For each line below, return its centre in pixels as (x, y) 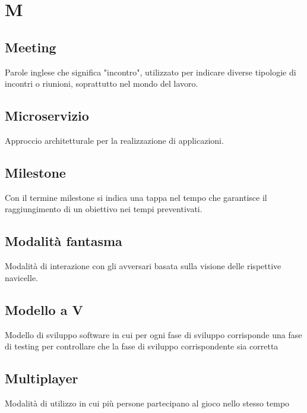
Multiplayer (42, 378)
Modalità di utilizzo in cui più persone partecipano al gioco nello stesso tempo (147, 403)
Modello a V (44, 309)
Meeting (31, 47)
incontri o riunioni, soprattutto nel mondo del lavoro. (102, 83)
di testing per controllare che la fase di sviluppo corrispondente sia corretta (142, 346)
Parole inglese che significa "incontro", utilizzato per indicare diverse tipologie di (151, 72)
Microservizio (47, 116)
